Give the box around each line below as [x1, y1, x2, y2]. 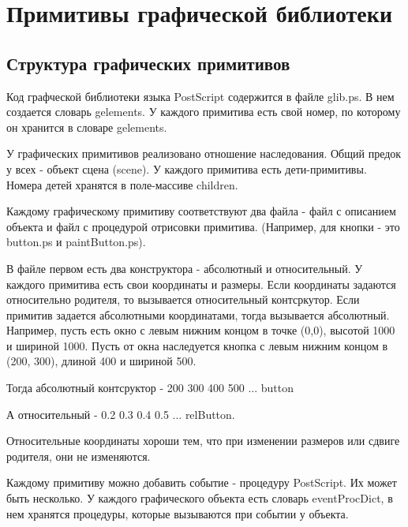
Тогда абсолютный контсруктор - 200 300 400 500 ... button [6, 379, 294, 396]
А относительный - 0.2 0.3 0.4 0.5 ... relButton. [6, 406, 235, 422]
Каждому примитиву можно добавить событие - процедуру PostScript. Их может [6, 474, 397, 491]
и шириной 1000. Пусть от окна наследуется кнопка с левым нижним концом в [6, 337, 388, 353]
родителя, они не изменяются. [6, 447, 151, 464]
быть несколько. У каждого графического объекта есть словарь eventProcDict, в [6, 490, 393, 506]
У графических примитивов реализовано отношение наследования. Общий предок [6, 145, 402, 162]
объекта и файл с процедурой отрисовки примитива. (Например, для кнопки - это [6, 218, 400, 234]
